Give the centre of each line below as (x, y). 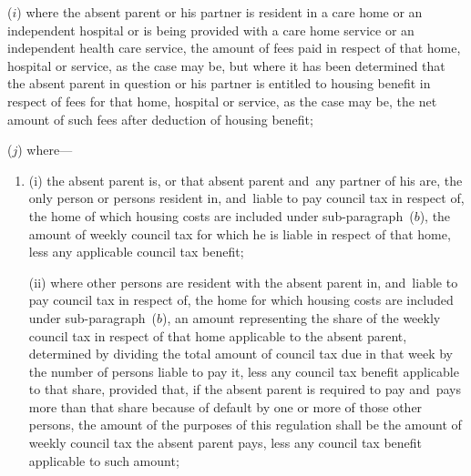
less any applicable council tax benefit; (136, 252)
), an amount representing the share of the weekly (302, 317)
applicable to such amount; (104, 460)
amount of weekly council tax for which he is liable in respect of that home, (240, 233)
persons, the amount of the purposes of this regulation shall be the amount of (245, 425)
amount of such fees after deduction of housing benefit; (160, 119)
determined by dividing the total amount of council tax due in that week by (241, 354)
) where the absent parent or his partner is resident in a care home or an (220, 12)
